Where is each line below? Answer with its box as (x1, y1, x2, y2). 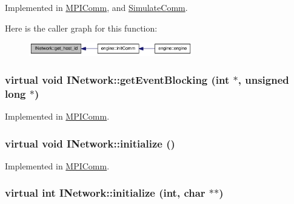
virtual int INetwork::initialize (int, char (5, 185, 205, 200)
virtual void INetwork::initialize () (5, 135, 175, 151)
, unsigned (238, 72, 289, 87)
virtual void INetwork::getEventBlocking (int (5, 72, 230, 87)
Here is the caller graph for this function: (5, 21, 158, 34)
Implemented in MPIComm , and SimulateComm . (5, 1, 188, 13)
